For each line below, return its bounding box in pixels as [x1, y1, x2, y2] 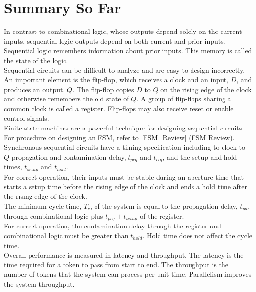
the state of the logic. [4, 55, 68, 65]
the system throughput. [4, 279, 75, 289]
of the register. [140, 210, 184, 221]
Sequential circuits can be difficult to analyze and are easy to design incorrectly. [4, 65, 245, 75]
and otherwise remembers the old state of [4, 94, 129, 104]
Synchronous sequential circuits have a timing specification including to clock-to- [4, 142, 248, 152]
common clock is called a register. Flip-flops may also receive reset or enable [4, 103, 234, 113]
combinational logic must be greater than [4, 230, 128, 241]
